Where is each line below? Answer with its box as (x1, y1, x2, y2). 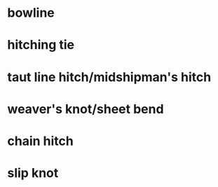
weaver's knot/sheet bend (7, 101, 164, 117)
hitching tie (7, 37, 75, 53)
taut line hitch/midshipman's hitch (7, 69, 212, 85)
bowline (7, 5, 55, 21)
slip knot (7, 165, 59, 181)
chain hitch (7, 133, 74, 148)
